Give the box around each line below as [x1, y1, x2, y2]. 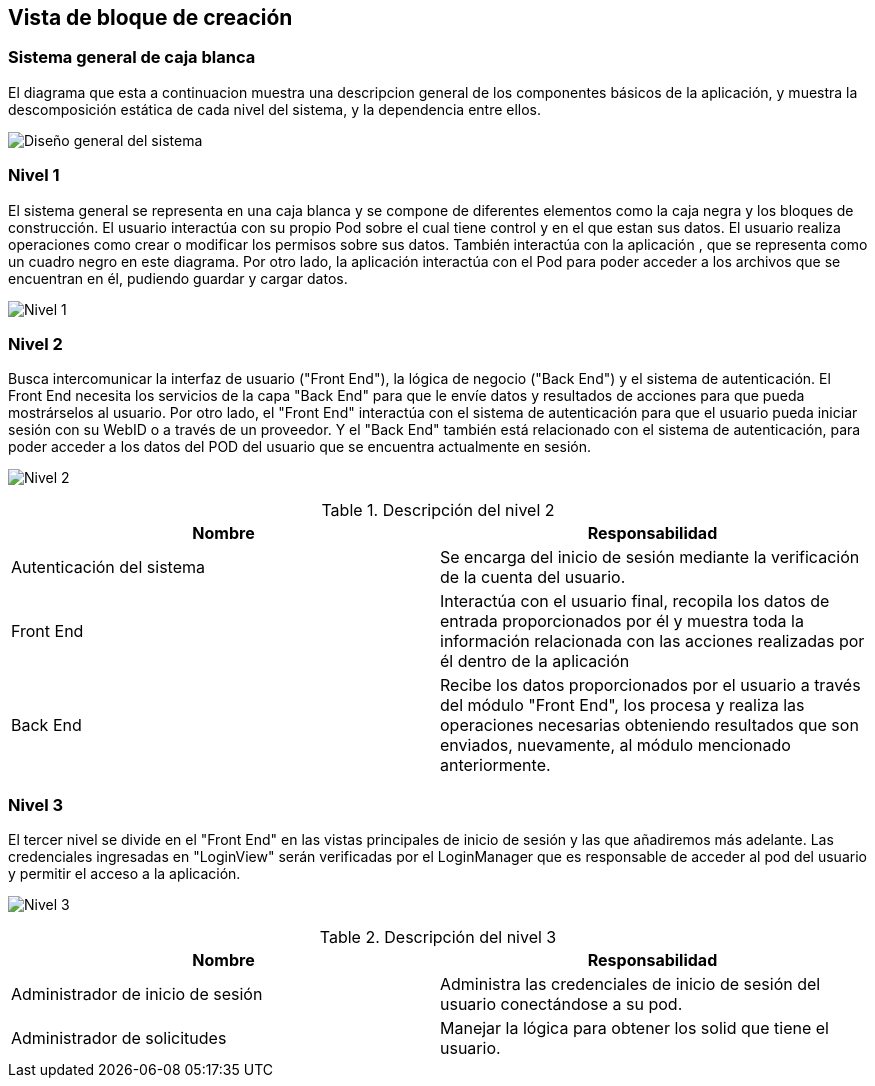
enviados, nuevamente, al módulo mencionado [440, 735, 791, 756]
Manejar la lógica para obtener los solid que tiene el [440, 1018, 829, 1039]
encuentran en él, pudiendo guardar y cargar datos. [8, 269, 348, 287]
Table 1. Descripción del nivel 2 [321, 500, 555, 521]
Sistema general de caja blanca [8, 47, 256, 68]
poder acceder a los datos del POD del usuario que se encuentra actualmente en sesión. [8, 438, 591, 456]
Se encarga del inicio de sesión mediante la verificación [440, 547, 860, 568]
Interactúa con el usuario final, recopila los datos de [440, 591, 830, 612]
